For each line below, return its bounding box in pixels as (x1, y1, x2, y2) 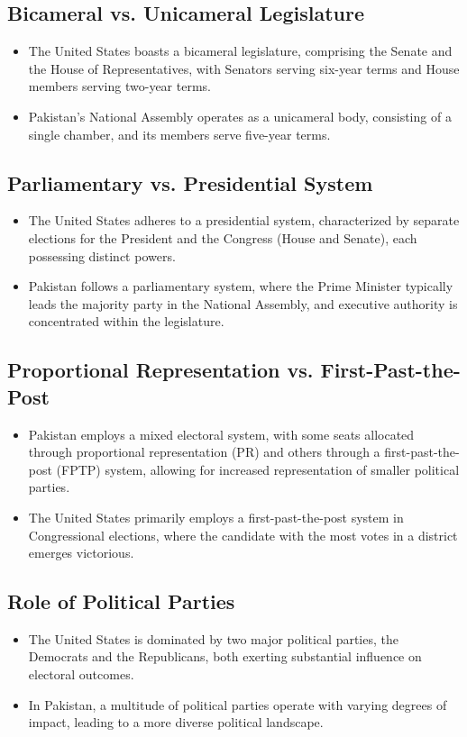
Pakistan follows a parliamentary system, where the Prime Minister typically (28, 277, 453, 296)
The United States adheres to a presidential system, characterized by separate (28, 211, 460, 230)
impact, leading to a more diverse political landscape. (28, 713, 324, 732)
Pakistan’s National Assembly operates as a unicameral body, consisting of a (28, 106, 452, 125)
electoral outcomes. (28, 665, 134, 684)
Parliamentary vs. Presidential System (7, 168, 373, 196)
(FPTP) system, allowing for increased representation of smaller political (56, 459, 460, 478)
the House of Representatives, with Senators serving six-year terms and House (28, 59, 460, 77)
